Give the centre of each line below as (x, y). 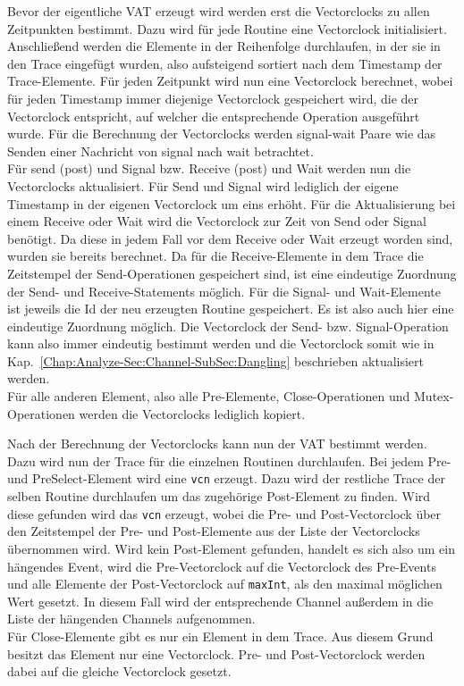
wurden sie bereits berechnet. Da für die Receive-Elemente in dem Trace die (215, 256)
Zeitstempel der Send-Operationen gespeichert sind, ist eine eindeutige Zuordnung (232, 273)
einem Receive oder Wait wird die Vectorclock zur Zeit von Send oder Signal (217, 221)
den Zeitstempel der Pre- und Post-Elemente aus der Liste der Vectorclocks (214, 531)
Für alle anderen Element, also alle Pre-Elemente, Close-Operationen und (209, 396)
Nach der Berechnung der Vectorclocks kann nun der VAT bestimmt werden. (217, 443)
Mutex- (434, 396)
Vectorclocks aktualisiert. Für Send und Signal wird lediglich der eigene (203, 185)
